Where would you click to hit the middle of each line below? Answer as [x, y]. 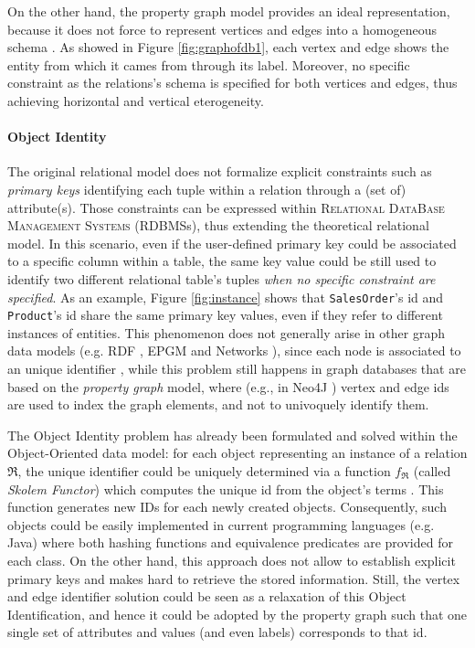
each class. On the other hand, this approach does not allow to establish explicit [232, 560]
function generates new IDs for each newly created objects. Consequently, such [227, 507]
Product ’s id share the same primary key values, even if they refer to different [225, 315]
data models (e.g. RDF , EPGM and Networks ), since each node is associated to [234, 351]
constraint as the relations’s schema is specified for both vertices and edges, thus [232, 83]
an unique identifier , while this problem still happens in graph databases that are [237, 369]
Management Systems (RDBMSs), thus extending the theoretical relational [218, 225]
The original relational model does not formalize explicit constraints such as [220, 171]
